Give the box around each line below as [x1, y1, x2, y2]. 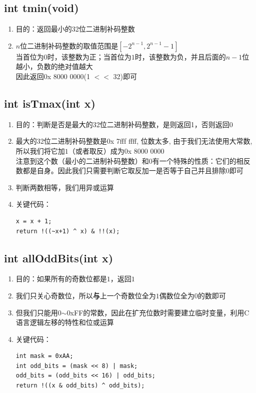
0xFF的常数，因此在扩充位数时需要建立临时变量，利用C [66, 307, 249, 317]
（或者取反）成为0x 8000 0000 [68, 145, 164, 156]
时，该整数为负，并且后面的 [134, 51, 226, 62]
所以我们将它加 [15, 145, 65, 156]
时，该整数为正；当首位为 [47, 51, 131, 62]
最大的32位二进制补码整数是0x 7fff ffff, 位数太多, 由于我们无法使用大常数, [15, 136, 252, 146]
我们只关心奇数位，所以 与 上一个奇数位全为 [15, 290, 156, 300]
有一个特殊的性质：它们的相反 [152, 155, 250, 166]
